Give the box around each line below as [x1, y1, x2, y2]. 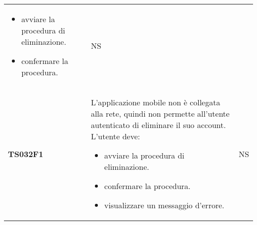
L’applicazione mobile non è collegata [90, 96, 220, 108]
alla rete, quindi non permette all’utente [90, 108, 230, 119]
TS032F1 [8, 148, 43, 160]
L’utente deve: [90, 130, 140, 142]
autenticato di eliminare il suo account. [90, 119, 226, 130]
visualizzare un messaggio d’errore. [104, 199, 224, 211]
